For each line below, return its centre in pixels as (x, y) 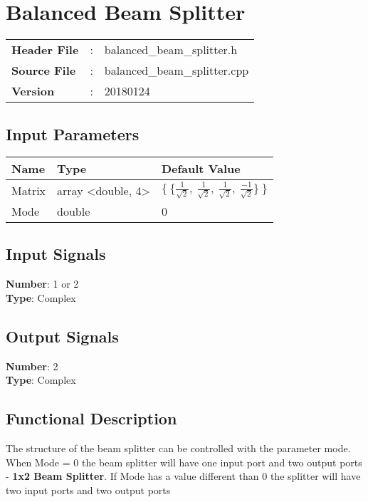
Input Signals (56, 254)
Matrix (29, 190)
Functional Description (91, 418)
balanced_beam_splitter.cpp (177, 70)
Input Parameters (73, 134)
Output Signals (62, 336)
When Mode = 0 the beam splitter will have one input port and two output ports (184, 462)
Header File (45, 50)
